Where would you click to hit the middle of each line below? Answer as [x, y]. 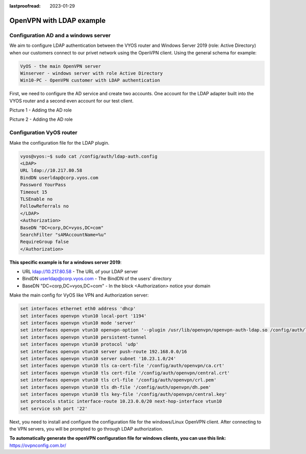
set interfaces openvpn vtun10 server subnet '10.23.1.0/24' [98, 358]
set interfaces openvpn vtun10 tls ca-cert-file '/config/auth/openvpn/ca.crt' [122, 366]
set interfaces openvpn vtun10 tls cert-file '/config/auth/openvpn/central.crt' [125, 373]
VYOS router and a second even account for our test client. [71, 101]
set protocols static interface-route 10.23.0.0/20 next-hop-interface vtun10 [121, 402]
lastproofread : [25, 6]
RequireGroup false [44, 242]
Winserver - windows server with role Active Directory [92, 73]
